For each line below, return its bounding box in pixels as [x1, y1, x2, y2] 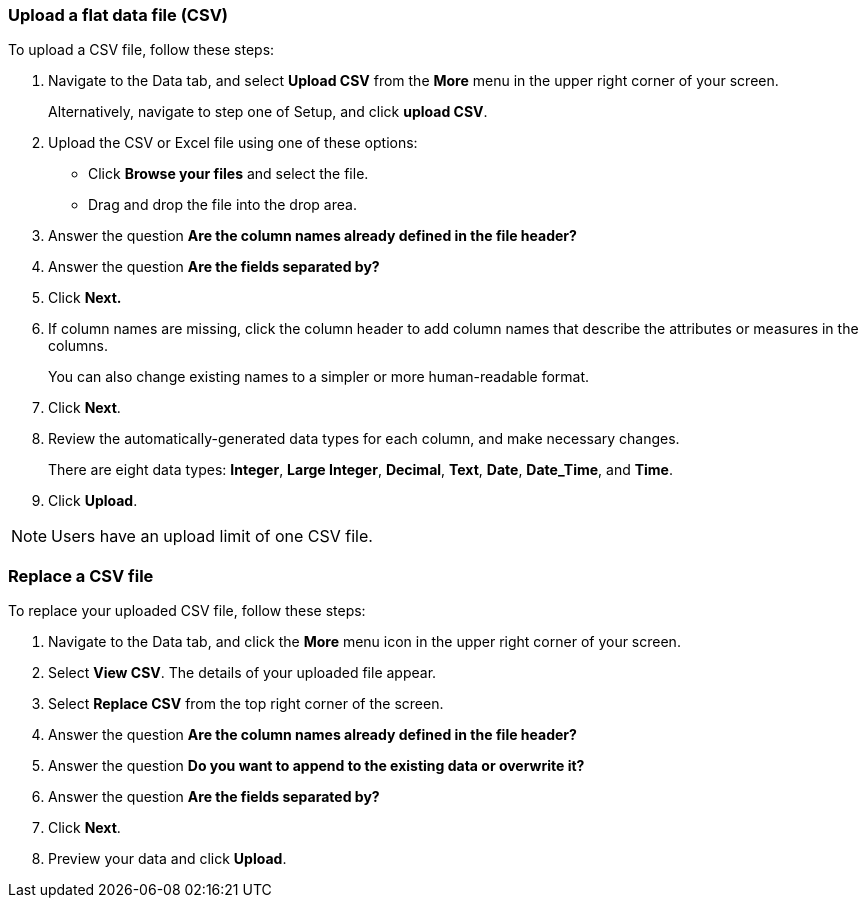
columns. [48, 337, 109, 355]
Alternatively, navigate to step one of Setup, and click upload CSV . [48, 103, 488, 121]
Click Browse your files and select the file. [88, 165, 369, 183]
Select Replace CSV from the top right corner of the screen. [48, 695, 444, 713]
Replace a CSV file [8, 565, 154, 586]
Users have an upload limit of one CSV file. [51, 526, 373, 547]
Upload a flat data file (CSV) [8, 5, 229, 25]
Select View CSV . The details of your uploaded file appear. [48, 664, 437, 682]
